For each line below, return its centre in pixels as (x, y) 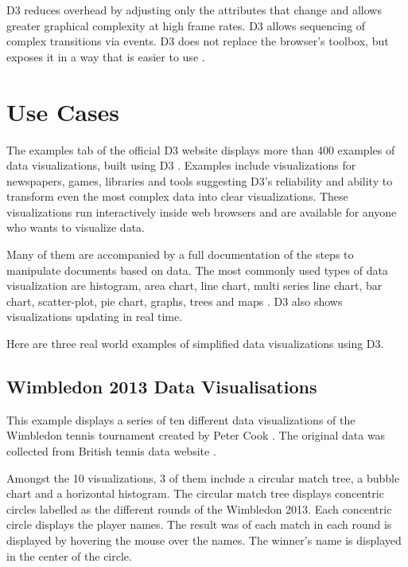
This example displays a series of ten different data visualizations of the (181, 419)
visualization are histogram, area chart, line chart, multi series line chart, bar (194, 285)
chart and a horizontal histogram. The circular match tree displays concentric (195, 493)
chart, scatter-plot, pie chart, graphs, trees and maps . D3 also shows (175, 301)
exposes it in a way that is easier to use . (106, 56)
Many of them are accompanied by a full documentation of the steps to (180, 254)
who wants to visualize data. (76, 227)
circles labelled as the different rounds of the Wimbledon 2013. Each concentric (199, 508)
